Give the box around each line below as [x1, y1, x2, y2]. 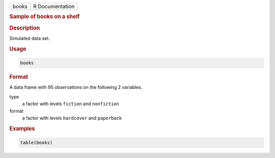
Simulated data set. [9, 35, 50, 41]
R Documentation [33, 3, 75, 10]
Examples [9, 125, 35, 132]
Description [9, 24, 40, 31]
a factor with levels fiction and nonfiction [22, 101, 119, 107]
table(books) [20, 140, 53, 146]
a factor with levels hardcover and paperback [22, 115, 122, 121]
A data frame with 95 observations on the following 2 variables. [9, 84, 143, 90]
